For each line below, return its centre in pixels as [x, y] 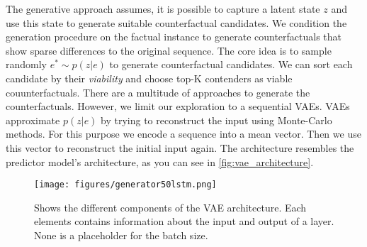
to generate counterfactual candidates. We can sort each [231, 64]
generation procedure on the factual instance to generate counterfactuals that [174, 37]
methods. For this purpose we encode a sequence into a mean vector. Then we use [183, 134]
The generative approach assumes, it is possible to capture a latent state [163, 9]
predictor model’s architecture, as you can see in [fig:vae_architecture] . [160, 161]
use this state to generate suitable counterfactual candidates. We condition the [176, 22]
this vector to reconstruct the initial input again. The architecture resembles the [180, 147]
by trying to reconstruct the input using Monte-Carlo [216, 120]
